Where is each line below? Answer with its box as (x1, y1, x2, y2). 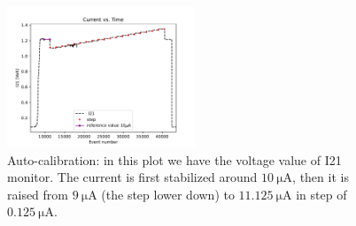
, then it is (292, 168, 349, 186)
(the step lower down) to (101, 185, 235, 203)
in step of (296, 185, 347, 203)
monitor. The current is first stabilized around (7, 168, 258, 186)
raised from (7, 185, 68, 203)
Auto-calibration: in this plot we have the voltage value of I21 (7, 150, 342, 169)
